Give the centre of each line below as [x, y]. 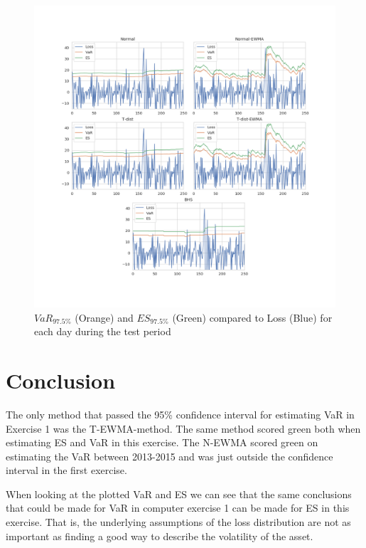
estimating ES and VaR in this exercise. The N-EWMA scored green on [162, 442]
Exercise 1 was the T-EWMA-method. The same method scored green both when [183, 428]
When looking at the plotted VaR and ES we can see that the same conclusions [179, 494]
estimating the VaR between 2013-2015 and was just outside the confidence [169, 456]
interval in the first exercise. [66, 470]
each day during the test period [103, 331]
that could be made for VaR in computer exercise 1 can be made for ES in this [178, 508]
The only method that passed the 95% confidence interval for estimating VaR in [180, 414]
